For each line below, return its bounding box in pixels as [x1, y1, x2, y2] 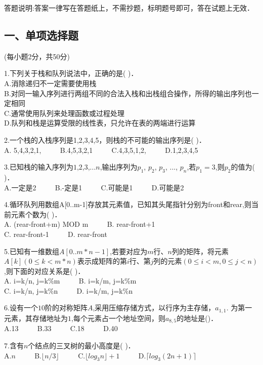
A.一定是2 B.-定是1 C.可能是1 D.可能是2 [4, 182, 184, 192]
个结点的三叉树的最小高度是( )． [28, 340, 135, 350]
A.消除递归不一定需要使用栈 [4, 77, 97, 88]
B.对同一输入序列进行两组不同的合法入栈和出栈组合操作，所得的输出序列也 [4, 88, 252, 98]
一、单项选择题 [4, 27, 78, 43]
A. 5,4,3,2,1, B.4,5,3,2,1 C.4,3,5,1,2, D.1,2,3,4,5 [4, 144, 198, 155]
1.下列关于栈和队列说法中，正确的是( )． [4, 68, 138, 78]
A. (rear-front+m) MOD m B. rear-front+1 [4, 219, 155, 229]
